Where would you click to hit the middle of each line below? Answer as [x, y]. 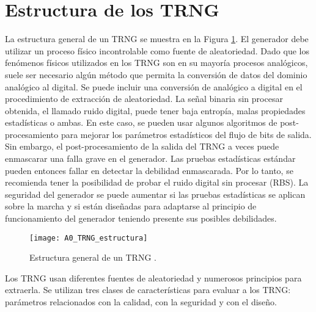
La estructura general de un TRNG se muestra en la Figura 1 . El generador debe [157, 39]
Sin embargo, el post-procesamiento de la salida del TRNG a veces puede [142, 146]
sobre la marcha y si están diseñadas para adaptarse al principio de [131, 206]
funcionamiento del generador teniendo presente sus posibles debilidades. [141, 218]
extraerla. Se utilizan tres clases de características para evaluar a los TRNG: [148, 290]
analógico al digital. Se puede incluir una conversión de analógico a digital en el [154, 86]
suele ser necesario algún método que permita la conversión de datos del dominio [156, 74]
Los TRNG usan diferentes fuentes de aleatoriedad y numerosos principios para [153, 278]
